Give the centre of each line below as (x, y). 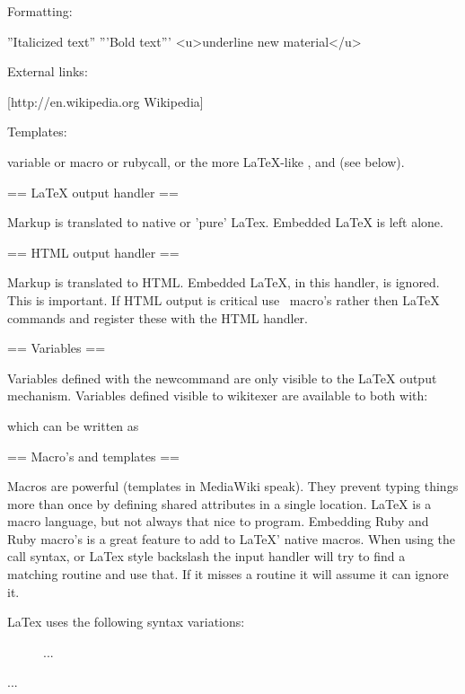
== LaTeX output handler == (93, 192)
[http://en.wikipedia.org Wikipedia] (105, 101)
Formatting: (40, 11)
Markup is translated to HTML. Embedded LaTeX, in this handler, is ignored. (224, 282)
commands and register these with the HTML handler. (158, 317)
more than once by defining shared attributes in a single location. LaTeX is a (219, 503)
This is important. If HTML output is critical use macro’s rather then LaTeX (224, 299)
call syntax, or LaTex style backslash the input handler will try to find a (206, 556)
